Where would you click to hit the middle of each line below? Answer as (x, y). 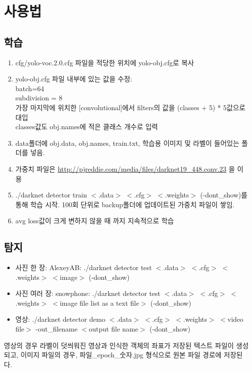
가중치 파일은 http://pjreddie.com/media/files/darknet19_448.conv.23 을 (125, 168)
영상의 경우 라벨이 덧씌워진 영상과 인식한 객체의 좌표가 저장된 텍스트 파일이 (119, 345)
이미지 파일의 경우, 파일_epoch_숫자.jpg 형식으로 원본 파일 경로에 (121, 355)
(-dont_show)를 (224, 195)
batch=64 (30, 88)
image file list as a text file (99, 303)
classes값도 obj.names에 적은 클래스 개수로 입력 (87, 127)
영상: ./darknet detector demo (60, 319)
